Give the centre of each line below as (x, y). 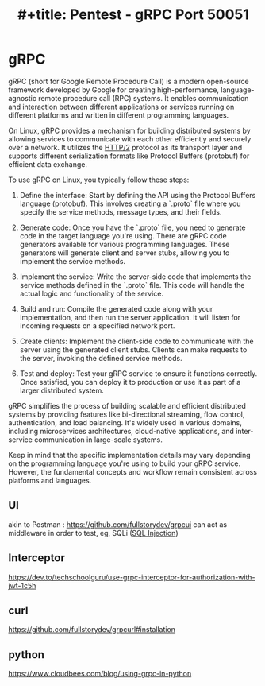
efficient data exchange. (48, 164)
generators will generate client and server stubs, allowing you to (125, 253)
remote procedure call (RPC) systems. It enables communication (144, 98)
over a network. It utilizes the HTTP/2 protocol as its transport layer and (125, 147)
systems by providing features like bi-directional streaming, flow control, (127, 414)
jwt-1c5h (22, 585)
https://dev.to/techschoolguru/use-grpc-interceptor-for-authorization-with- (132, 577)
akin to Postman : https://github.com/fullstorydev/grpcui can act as (118, 524)
